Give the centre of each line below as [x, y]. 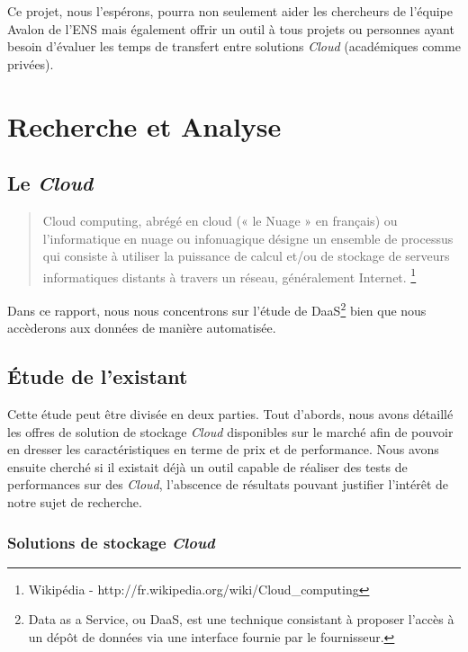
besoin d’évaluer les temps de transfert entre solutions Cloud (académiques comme [234, 46]
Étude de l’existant [98, 376]
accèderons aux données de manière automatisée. [142, 328]
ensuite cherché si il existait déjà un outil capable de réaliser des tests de [207, 466]
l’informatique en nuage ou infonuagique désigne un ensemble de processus [248, 238]
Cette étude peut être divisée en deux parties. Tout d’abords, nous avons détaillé [230, 414]
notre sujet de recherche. [75, 502]
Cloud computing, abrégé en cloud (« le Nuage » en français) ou [220, 220]
